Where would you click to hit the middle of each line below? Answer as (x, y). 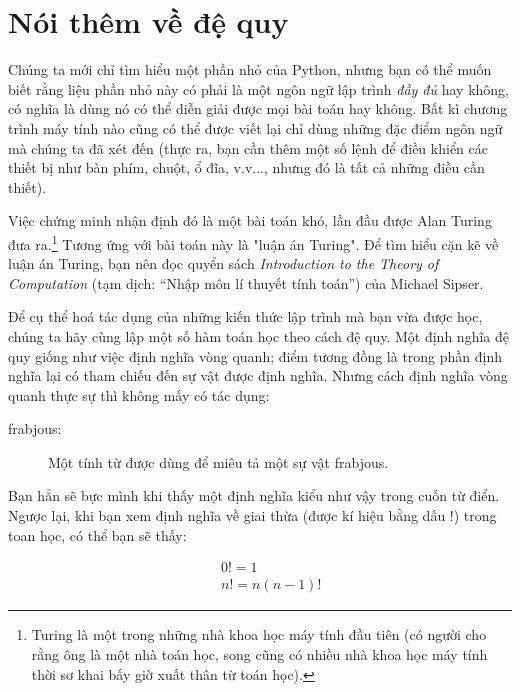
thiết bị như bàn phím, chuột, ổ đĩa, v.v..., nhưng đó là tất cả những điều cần (246, 167)
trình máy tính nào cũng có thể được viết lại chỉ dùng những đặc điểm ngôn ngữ (255, 127)
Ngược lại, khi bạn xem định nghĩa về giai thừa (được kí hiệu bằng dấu (227, 515)
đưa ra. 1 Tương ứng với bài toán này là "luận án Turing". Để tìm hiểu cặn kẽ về (253, 242)
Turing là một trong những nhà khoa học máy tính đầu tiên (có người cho (259, 634)
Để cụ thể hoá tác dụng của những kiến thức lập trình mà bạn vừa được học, (245, 316)
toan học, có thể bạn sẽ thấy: (97, 534)
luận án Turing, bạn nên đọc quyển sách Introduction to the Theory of (223, 263)
